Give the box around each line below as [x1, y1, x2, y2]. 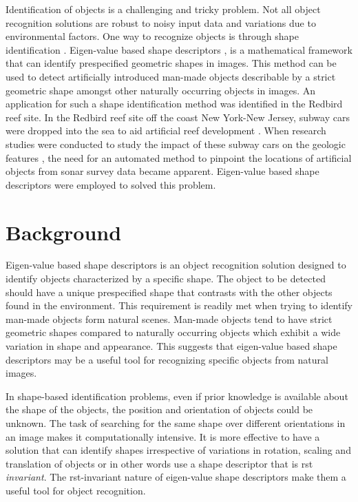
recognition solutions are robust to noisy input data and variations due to [6, 15, 316, 30]
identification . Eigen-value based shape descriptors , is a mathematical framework [6, 42, 352, 56]
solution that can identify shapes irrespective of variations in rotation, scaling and [6, 443, 351, 457]
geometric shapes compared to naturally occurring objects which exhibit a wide [6, 325, 341, 339]
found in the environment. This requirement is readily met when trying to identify [6, 298, 352, 313]
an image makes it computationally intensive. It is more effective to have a [6, 429, 320, 443]
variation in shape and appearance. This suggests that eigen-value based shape [6, 339, 337, 353]
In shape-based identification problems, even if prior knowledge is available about [6, 388, 348, 403]
